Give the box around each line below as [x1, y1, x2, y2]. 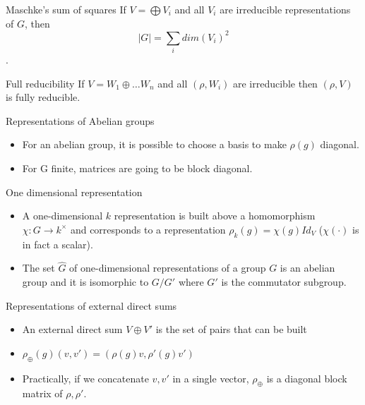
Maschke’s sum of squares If [6, 2, 126, 16]
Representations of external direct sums [6, 298, 177, 313]
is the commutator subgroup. [221, 274, 347, 289]
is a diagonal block [266, 370, 347, 385]
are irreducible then [232, 75, 318, 90]
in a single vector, [172, 370, 249, 385]
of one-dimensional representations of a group [69, 260, 266, 275]
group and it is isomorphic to [22, 274, 149, 289]
